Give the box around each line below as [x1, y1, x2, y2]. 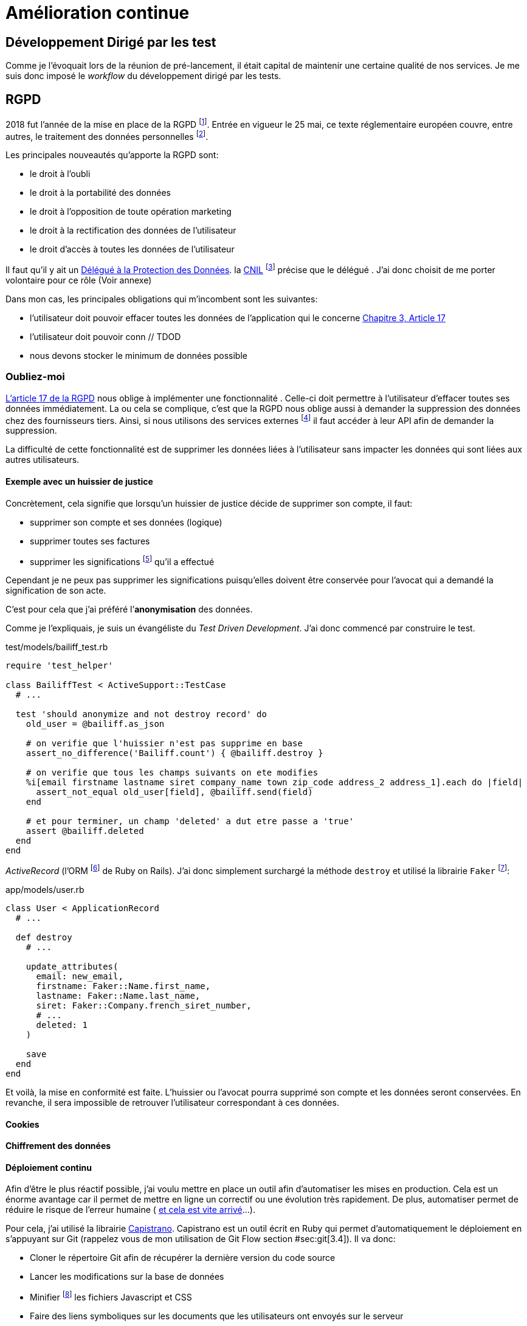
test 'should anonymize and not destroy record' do [15, 709, 267, 720]
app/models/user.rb [5, 884, 84, 895]
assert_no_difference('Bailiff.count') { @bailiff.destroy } [26, 748, 323, 758]
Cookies [5, 1119, 40, 1130]
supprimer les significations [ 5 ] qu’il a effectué [30, 554, 215, 567]
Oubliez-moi [5, 370, 65, 383]
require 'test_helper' [5, 661, 114, 671]
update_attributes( [26, 961, 119, 971]
